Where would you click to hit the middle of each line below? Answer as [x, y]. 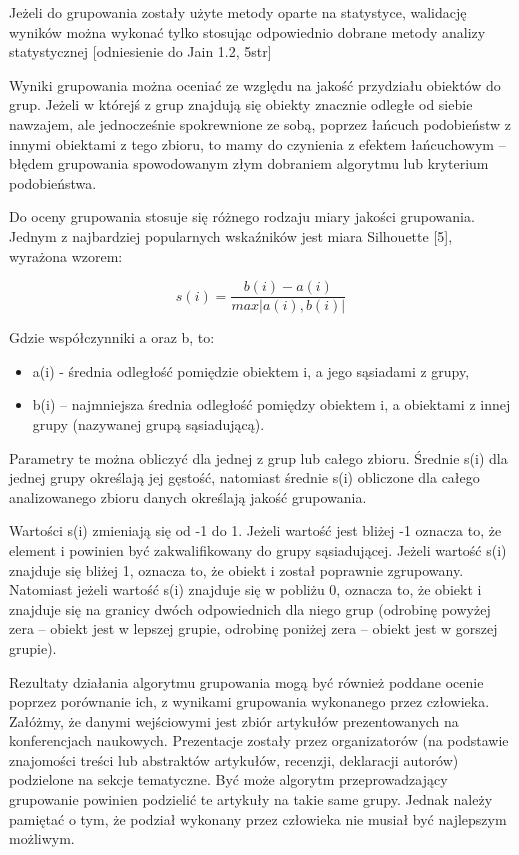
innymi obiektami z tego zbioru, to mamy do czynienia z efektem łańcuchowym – [257, 143]
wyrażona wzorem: [66, 255]
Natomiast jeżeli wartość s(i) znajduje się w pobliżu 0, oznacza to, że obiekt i [245, 589]
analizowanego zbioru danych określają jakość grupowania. [188, 496]
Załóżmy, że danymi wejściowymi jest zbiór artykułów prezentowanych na [234, 720]
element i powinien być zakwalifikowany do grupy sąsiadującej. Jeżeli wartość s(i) [258, 549]
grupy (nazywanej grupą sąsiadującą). [148, 423]
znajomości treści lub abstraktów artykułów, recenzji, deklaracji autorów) [234, 759]
